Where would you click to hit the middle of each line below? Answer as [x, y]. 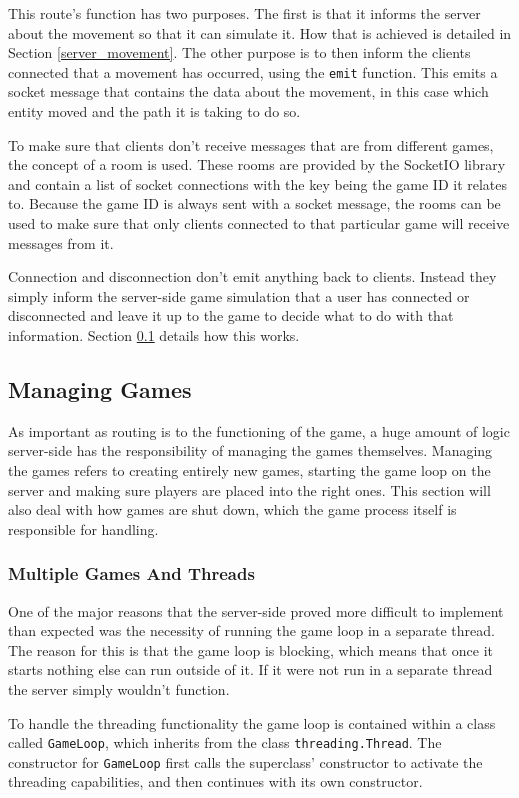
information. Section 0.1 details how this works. [154, 334]
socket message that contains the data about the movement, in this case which [248, 91]
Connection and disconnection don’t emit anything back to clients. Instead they [252, 276]
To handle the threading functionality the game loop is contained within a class [252, 722]
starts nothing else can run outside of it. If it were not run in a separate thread [250, 669]
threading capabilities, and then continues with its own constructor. [215, 781]
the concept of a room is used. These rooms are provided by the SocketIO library [257, 164]
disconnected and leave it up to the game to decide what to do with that [231, 315]
